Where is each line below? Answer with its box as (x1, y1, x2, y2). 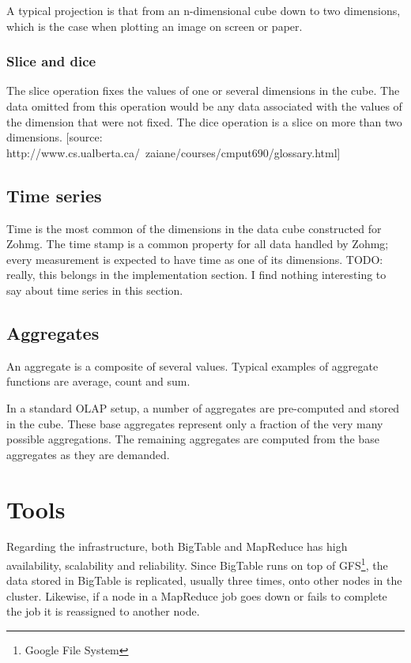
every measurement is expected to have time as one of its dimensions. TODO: (6, 251, 383, 267)
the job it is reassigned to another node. (6, 603, 200, 620)
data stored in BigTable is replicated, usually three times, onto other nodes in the (6, 572, 402, 589)
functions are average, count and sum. (6, 373, 190, 390)
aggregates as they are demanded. (6, 446, 170, 462)
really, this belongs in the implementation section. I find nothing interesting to (6, 266, 386, 283)
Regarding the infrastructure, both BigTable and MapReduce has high (6, 538, 348, 555)
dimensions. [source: (6, 129, 103, 145)
